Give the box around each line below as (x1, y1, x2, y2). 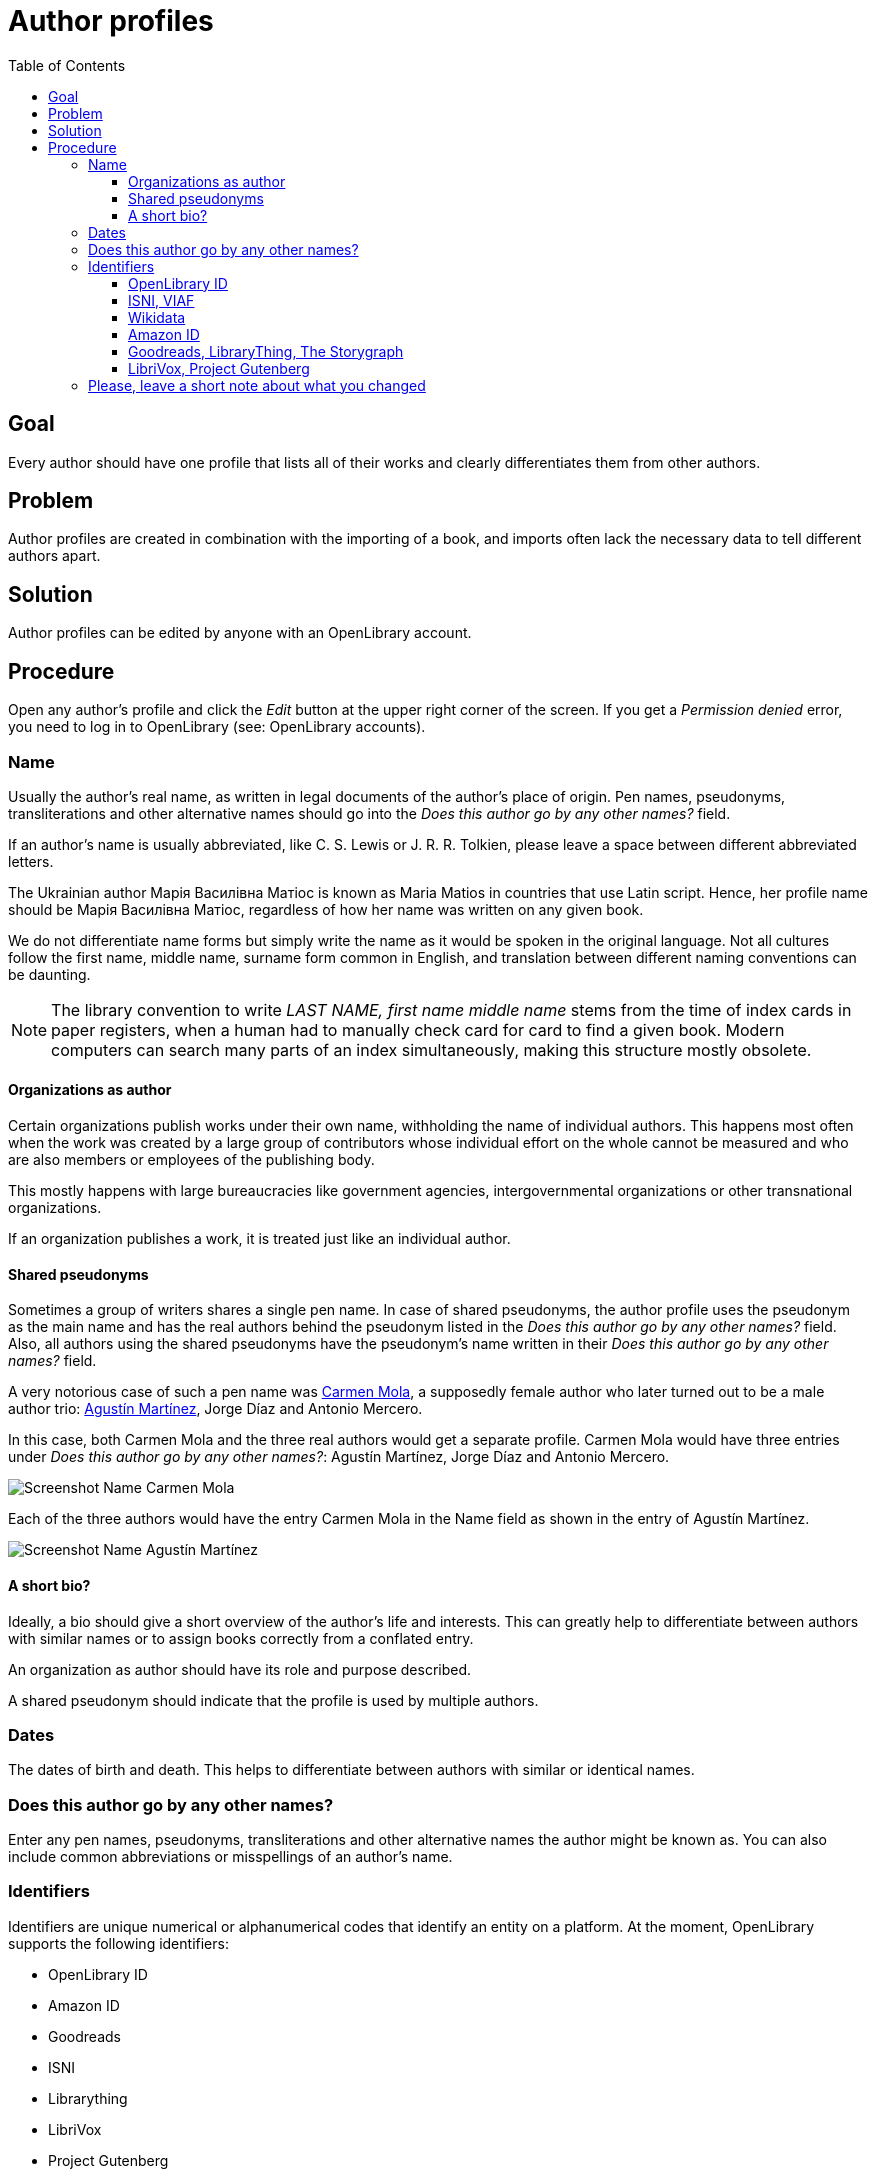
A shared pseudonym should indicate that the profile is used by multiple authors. (8, 1691, 539, 1709)
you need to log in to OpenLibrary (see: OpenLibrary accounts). (8, 718, 426, 736)
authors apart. (8, 547, 101, 565)
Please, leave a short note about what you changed (88, 376, 426, 394)
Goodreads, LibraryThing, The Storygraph (128, 342, 404, 360)
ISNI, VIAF (128, 291, 195, 309)
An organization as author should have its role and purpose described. (8, 1660, 472, 1678)
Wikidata (128, 308, 186, 326)
